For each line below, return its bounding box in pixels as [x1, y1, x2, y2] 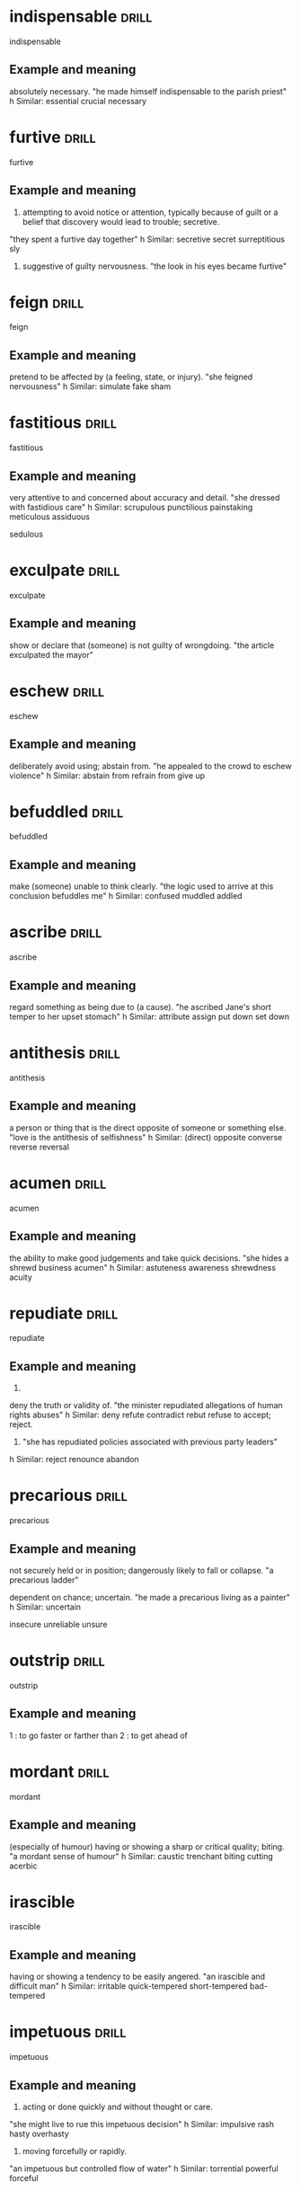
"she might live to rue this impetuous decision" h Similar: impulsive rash [9, 2119, 274, 2129]
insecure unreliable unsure [9, 1619, 108, 1629]
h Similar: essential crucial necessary [9, 95, 146, 106]
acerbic [9, 1860, 38, 1871]
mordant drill [9, 1761, 110, 1781]
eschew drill [9, 680, 105, 701]
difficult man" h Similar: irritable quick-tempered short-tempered [9, 1981, 249, 1991]
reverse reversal [9, 1141, 70, 1152]
